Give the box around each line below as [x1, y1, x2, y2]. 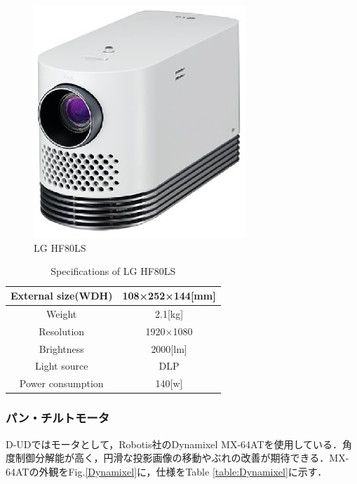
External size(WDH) [11, 288, 113, 303]
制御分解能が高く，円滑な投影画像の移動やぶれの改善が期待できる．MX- [15, 450, 349, 465]
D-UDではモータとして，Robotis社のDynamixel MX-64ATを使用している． [6, 436, 343, 451]
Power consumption [19, 376, 104, 391]
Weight [46, 306, 77, 321]
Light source [35, 358, 88, 373]
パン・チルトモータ [6, 409, 110, 426]
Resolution [39, 323, 85, 338]
